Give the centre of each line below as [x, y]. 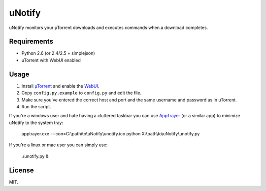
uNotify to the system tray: [36, 123]
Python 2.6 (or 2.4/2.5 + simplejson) [58, 53]
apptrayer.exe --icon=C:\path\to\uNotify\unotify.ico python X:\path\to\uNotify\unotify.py [111, 134]
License [21, 170]
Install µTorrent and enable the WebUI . [60, 86]
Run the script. [36, 106]
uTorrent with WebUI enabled [51, 60]
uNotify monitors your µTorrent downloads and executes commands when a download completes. [109, 28]
